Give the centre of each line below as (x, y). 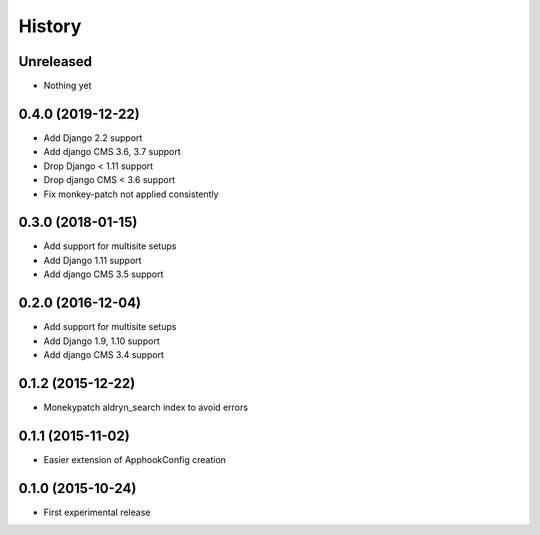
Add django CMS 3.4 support (104, 354)
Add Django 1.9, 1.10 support (101, 341)
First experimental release (97, 512)
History (50, 26)
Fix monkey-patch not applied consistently (131, 194)
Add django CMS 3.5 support (103, 274)
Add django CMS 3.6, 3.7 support (112, 152)
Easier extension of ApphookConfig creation (135, 459)
